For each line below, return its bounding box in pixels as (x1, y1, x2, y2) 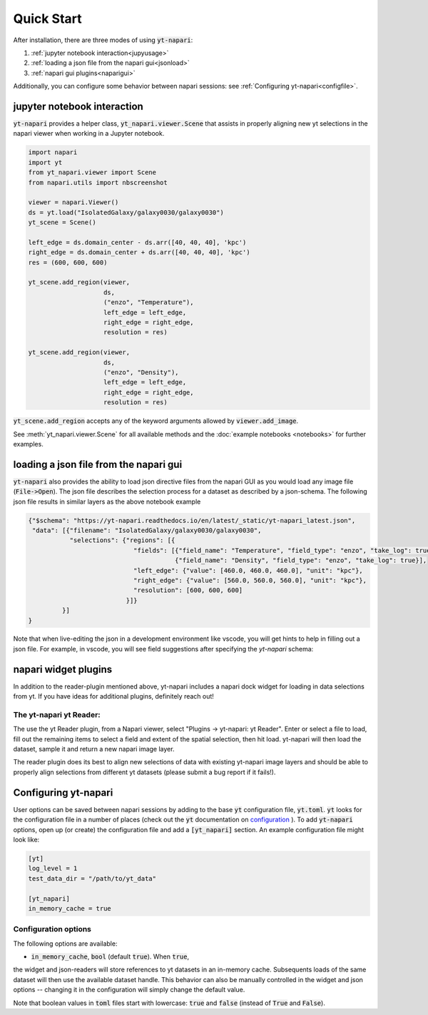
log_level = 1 (28, 864, 78, 873)
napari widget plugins (13, 663, 113, 675)
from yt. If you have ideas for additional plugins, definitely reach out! (13, 692, 214, 701)
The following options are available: (13, 939, 118, 948)
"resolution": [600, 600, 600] (133, 586, 243, 594)
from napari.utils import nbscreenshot (28, 179, 168, 186)
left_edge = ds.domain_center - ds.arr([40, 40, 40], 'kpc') (28, 238, 247, 246)
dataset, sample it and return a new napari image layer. (13, 745, 175, 754)
